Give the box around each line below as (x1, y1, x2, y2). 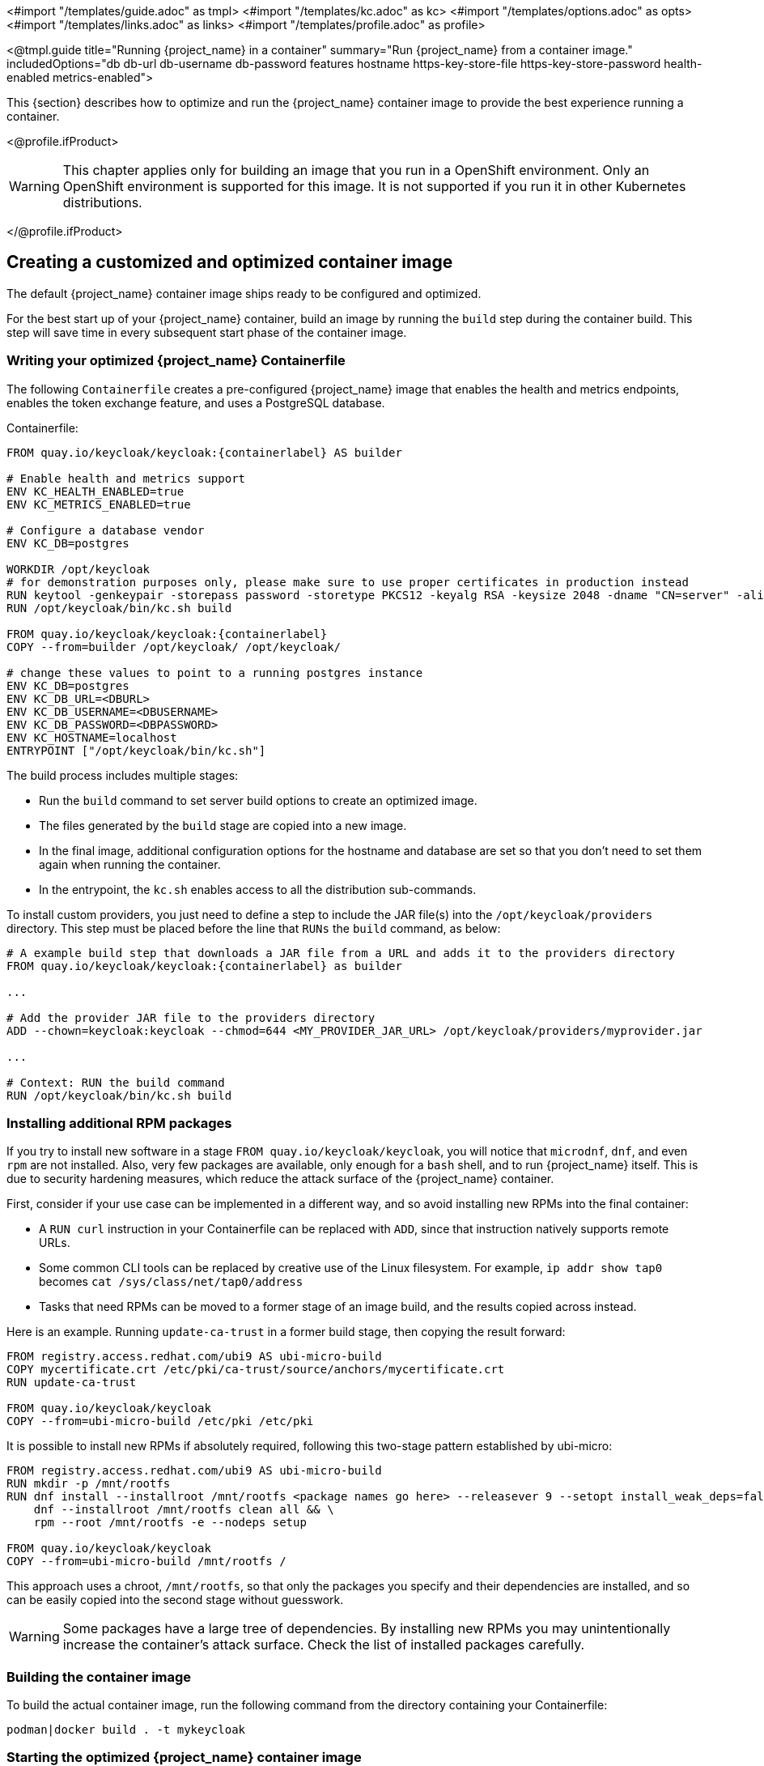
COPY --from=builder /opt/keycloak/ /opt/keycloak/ (6, 640, 342, 653)
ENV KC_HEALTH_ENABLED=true (6, 484, 185, 498)
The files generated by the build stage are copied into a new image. (39, 818, 407, 832)
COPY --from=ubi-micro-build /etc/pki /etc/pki (6, 1415, 314, 1428)
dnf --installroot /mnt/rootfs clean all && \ (33, 1503, 334, 1517)
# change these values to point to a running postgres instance (6, 666, 423, 679)
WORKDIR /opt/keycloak (6, 562, 151, 576)
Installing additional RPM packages (6, 1114, 232, 1131)
